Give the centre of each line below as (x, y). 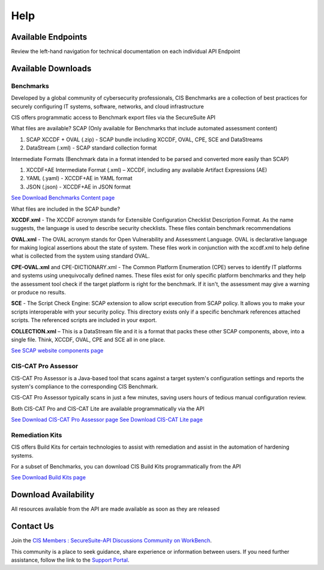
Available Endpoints (49, 37)
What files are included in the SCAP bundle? (65, 209)
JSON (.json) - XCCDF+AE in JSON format (78, 187)
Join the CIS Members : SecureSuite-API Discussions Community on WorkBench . (112, 541)
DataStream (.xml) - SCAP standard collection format (91, 148)
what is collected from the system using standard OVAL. (80, 256)
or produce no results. (38, 293)
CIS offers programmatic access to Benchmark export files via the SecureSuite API (113, 117)
